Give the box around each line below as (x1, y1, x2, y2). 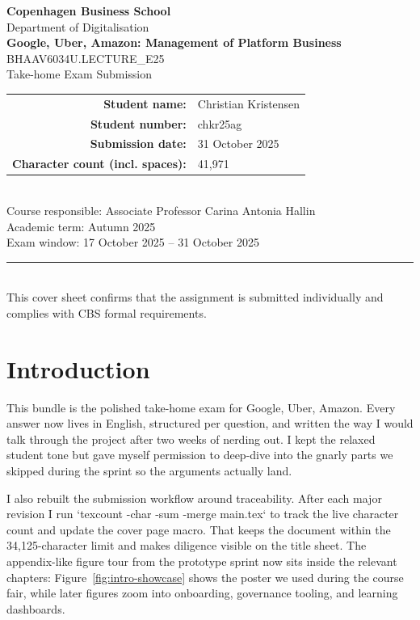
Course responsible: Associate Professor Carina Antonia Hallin (6, 201, 316, 218)
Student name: (103, 95, 187, 112)
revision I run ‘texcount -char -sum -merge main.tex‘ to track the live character (6, 505, 399, 522)
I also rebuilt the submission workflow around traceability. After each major (6, 489, 382, 506)
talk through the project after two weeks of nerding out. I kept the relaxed (6, 430, 376, 447)
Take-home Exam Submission (6, 65, 153, 82)
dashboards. (6, 600, 65, 617)
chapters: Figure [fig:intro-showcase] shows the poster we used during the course (6, 568, 404, 585)
